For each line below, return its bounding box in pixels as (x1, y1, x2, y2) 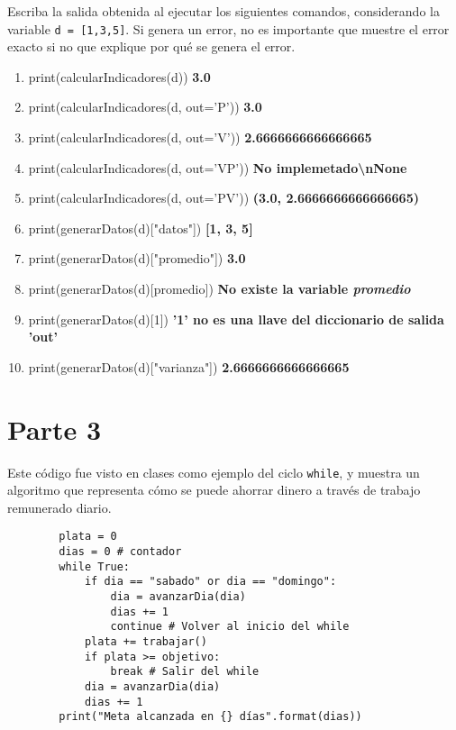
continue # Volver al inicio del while (110, 620, 350, 634)
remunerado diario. (7, 497, 112, 516)
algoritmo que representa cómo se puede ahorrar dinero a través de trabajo (7, 480, 421, 499)
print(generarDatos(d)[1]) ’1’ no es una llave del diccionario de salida (28, 309, 444, 328)
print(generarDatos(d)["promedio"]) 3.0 (28, 249, 246, 268)
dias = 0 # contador (59, 545, 182, 558)
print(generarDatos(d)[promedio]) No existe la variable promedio (28, 279, 411, 297)
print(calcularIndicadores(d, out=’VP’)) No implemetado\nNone (28, 158, 407, 177)
